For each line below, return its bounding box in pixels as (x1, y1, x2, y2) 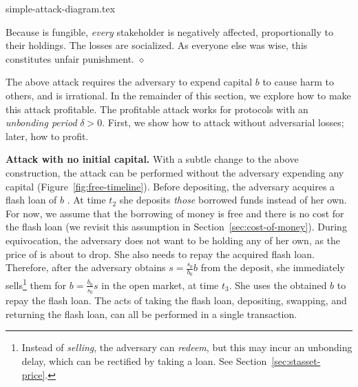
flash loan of (6, 192, 57, 207)
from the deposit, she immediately (200, 260, 345, 275)
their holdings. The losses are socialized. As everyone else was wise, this (6, 38, 308, 52)
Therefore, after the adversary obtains (6, 260, 166, 275)
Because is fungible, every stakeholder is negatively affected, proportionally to (6, 24, 334, 39)
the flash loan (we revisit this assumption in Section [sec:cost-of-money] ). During (6, 219, 347, 234)
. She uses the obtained (229, 277, 327, 292)
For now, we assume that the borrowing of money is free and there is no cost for (6, 206, 344, 220)
